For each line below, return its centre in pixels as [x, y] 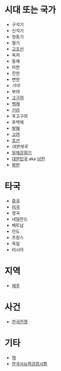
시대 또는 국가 [30, 10]
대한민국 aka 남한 [28, 159]
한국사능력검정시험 [29, 364]
